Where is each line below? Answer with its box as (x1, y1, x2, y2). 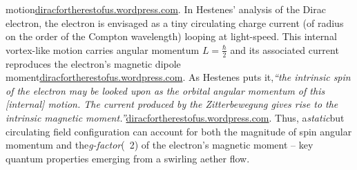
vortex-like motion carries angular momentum (6, 42, 200, 57)
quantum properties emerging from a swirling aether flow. (6, 151, 250, 165)
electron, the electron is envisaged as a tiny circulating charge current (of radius (6, 15, 344, 30)
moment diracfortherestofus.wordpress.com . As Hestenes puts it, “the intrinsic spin (6, 70, 351, 84)
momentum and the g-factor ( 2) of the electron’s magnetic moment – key (6, 138, 313, 152)
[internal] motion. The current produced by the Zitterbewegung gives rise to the (6, 97, 338, 111)
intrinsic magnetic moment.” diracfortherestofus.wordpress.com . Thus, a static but (6, 110, 345, 124)
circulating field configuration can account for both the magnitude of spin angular (6, 124, 352, 138)
